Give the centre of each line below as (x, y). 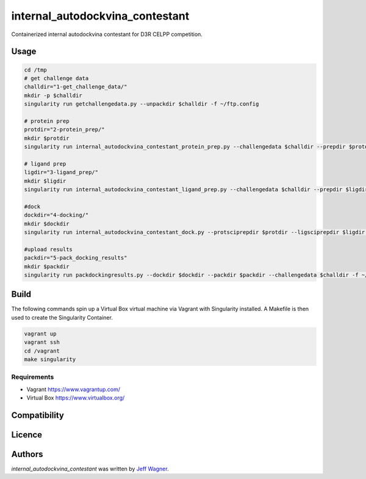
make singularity (50, 359)
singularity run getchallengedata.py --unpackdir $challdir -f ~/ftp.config (142, 104)
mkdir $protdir (47, 138)
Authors (27, 454)
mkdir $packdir (47, 266)
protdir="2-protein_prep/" (64, 130)
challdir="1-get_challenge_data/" (76, 87)
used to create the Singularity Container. (62, 317)
